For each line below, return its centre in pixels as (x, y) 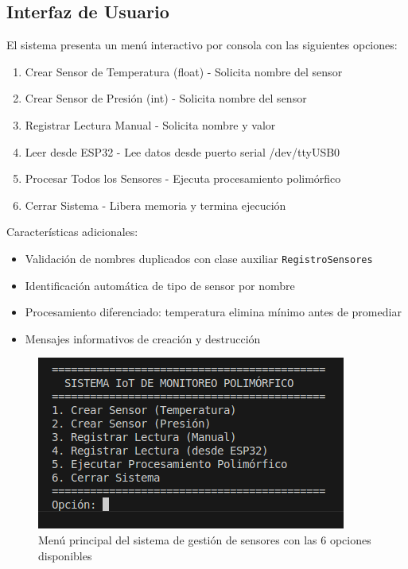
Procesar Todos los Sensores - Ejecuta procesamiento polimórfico (183, 178)
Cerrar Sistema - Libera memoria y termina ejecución (155, 205)
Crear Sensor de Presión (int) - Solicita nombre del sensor (166, 98)
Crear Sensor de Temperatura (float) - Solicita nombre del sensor (184, 71)
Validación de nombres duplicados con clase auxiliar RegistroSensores (199, 258)
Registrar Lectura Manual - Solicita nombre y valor (150, 124)
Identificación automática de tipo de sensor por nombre (160, 285)
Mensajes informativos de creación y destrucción (143, 338)
